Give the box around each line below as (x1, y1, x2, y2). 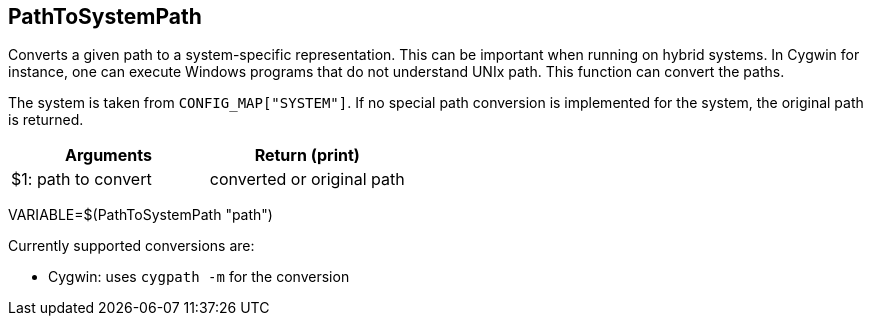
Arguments (64, 145, 152, 166)
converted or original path (209, 169, 405, 190)
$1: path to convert (11, 169, 152, 190)
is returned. (8, 111, 84, 129)
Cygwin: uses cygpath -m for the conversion (48, 268, 350, 286)
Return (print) (254, 145, 360, 166)
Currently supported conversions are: (8, 237, 255, 255)
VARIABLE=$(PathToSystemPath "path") (8, 206, 273, 224)
